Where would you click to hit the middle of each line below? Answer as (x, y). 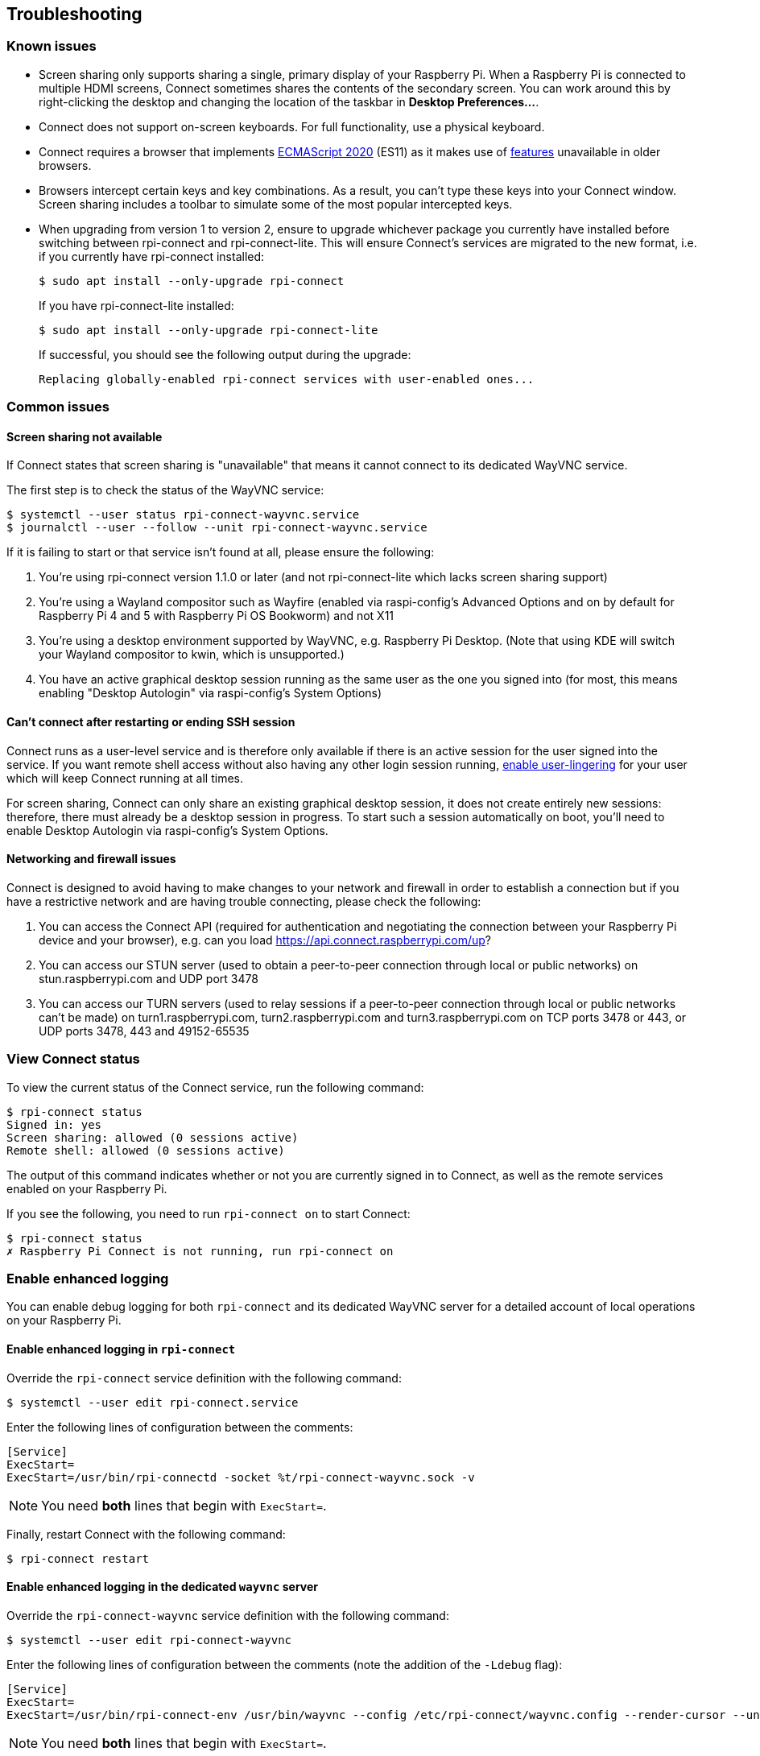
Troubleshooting (74, 14)
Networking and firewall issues (91, 859)
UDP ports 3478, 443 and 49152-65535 (144, 1031)
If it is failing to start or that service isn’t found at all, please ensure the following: (221, 552)
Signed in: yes (54, 1124)
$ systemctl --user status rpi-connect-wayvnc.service (183, 515)
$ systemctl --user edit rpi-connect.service (153, 1402)
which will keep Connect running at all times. (125, 778)
